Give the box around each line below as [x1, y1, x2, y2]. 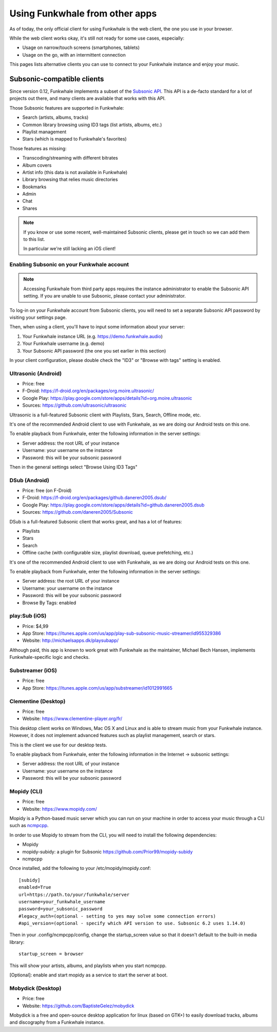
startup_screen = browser [18, 951, 84, 957]
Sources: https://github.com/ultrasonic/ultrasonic [22, 402, 127, 409]
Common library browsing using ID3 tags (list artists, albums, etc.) [22, 121, 162, 128]
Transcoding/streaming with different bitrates [22, 155, 118, 161]
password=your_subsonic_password [18, 906, 103, 912]
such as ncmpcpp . [9, 823, 49, 829]
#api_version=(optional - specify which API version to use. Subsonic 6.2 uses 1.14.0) [18, 920, 246, 926]
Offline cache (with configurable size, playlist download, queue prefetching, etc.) [22, 550, 193, 556]
